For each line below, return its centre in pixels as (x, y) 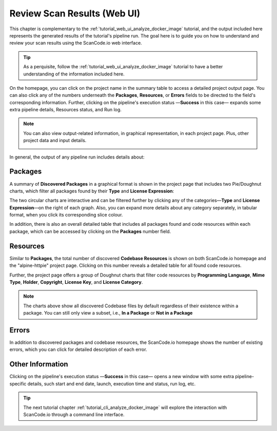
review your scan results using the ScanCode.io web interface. (76, 43)
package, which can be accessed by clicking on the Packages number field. (90, 231)
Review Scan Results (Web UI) (75, 13)
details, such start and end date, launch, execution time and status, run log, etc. (112, 384)
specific (18, 384)
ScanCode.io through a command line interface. (74, 414)
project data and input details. (55, 141)
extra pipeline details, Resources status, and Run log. (65, 110)
